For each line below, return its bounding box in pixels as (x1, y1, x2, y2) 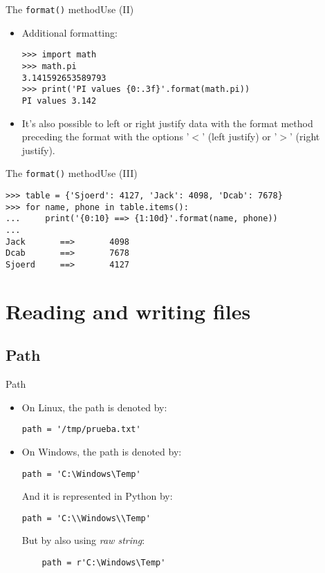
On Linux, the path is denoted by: (21, 400, 167, 414)
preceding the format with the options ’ (21, 129, 189, 144)
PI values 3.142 (21, 95, 97, 106)
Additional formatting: (21, 25, 118, 39)
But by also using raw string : (21, 533, 145, 547)
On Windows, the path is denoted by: (21, 444, 182, 458)
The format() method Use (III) (6, 166, 138, 180)
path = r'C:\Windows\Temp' (41, 558, 166, 568)
